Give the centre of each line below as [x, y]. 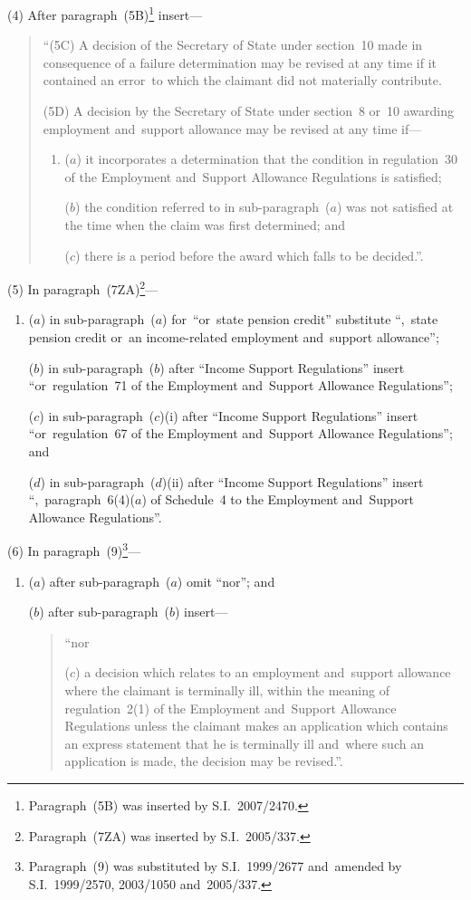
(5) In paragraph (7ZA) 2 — [83, 287]
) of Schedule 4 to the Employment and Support [278, 499]
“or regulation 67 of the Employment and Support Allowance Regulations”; [240, 433]
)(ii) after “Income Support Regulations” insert [293, 481]
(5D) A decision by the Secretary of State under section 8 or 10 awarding [249, 111]
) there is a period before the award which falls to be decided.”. [250, 255]
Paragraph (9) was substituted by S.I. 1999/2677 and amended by [215, 866]
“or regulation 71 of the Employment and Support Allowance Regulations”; [240, 385]
